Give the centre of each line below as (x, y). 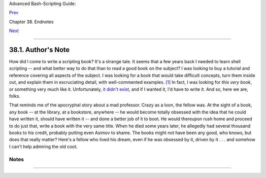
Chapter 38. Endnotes (31, 22)
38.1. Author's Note (39, 50)
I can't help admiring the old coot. (43, 146)
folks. (15, 96)
